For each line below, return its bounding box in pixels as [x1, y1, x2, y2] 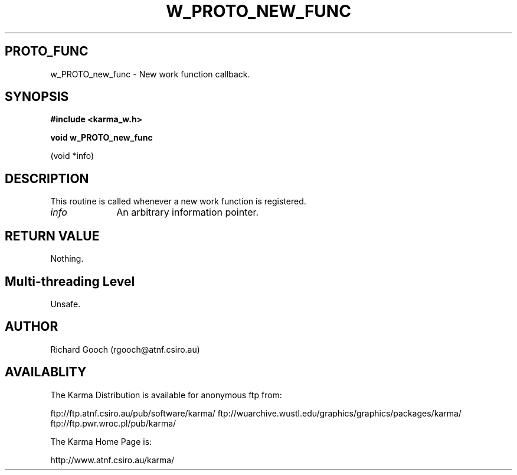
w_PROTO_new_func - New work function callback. [50, 69, 250, 79]
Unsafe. [50, 298, 81, 309]
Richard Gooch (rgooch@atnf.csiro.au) [50, 344, 200, 354]
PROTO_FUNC [5, 44, 89, 59]
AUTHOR [5, 319, 58, 334]
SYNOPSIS [5, 89, 69, 105]
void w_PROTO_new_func [50, 132, 153, 143]
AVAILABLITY [5, 365, 87, 380]
